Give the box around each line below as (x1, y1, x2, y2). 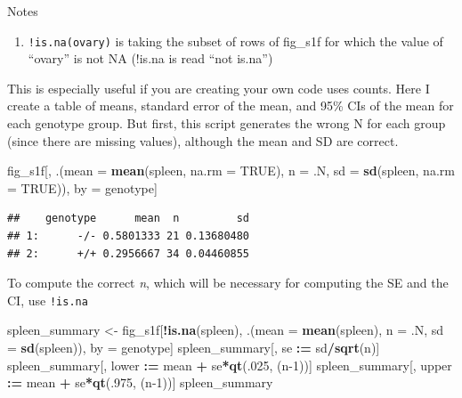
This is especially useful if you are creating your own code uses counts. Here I (7, 78, 430, 97)
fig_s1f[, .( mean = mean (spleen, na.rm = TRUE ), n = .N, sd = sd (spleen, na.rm (7, 161, 455, 180)
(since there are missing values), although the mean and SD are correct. (7, 131, 399, 150)
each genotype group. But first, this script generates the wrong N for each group (7, 114, 446, 133)
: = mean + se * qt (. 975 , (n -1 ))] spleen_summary (7, 373, 273, 392)
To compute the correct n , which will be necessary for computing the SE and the (7, 273, 449, 292)
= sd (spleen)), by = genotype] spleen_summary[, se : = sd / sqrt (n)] (7, 338, 380, 357)
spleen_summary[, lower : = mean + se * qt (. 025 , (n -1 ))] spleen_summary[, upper (7, 355, 452, 374)
